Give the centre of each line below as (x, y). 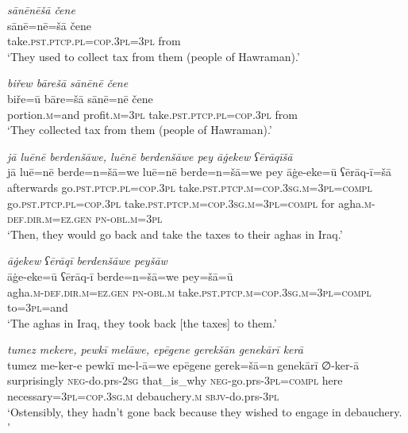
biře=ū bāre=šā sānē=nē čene (80, 98)
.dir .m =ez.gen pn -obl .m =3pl (93, 218)
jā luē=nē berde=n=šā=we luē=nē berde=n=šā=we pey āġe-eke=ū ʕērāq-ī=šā (200, 172)
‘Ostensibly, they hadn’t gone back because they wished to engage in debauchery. (205, 411)
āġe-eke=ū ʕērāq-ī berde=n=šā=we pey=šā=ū (120, 276)
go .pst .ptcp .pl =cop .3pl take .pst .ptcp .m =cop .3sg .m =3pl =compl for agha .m (189, 203)
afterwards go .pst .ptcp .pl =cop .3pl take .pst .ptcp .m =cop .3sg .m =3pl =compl (190, 187)
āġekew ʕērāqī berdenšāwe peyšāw (87, 261)
